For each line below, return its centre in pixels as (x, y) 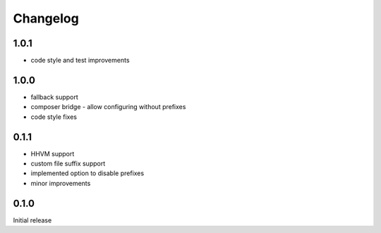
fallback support (55, 97)
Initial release (32, 220)
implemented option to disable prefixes (87, 173)
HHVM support (53, 153)
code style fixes (54, 117)
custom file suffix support (68, 164)
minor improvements (61, 183)
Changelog (46, 18)
